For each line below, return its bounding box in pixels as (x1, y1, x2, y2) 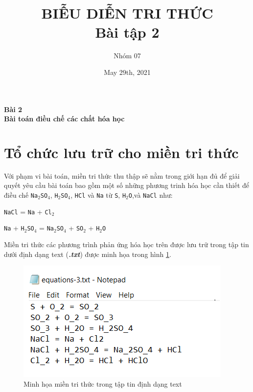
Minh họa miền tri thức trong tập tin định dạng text (23, 378, 182, 389)
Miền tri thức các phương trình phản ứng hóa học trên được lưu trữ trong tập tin (4, 239, 249, 249)
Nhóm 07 (114, 50, 141, 61)
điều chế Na (4, 190, 38, 200)
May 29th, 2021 (104, 67, 151, 77)
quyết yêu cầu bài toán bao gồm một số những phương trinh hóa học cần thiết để (4, 180, 250, 190)
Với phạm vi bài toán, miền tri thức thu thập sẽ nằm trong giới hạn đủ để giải (4, 170, 240, 181)
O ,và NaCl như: (128, 190, 173, 200)
